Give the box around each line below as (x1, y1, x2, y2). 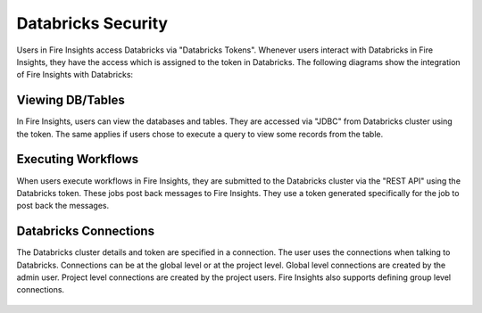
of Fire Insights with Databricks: (16, 70, 134, 80)
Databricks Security (16, 13, 169, 33)
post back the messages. (16, 201, 110, 211)
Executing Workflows (16, 152, 139, 167)
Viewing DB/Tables (16, 93, 125, 108)
